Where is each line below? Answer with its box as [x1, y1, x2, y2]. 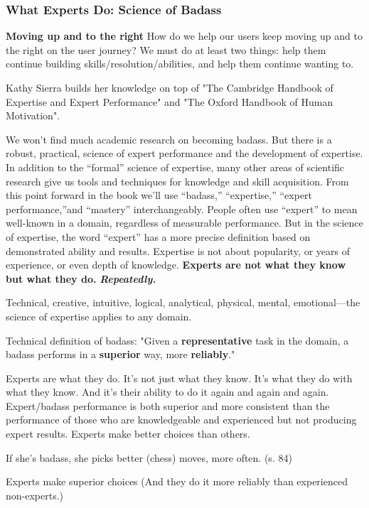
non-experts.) [6, 487, 64, 502]
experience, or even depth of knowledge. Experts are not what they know [6, 257, 346, 272]
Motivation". [6, 108, 60, 123]
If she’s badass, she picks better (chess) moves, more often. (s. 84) [6, 450, 292, 465]
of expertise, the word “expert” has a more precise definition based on [6, 229, 311, 244]
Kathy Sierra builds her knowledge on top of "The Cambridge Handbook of [6, 80, 333, 94]
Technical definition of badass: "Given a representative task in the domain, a [6, 333, 349, 347]
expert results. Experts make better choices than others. [6, 426, 250, 441]
